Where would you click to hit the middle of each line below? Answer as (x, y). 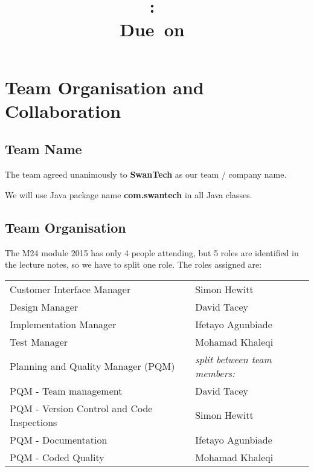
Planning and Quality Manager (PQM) (92, 366)
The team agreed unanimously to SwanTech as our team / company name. (146, 174)
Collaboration (63, 110)
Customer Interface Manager (70, 289)
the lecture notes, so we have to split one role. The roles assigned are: (133, 264)
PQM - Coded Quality (57, 457)
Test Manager (39, 341)
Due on (152, 29)
